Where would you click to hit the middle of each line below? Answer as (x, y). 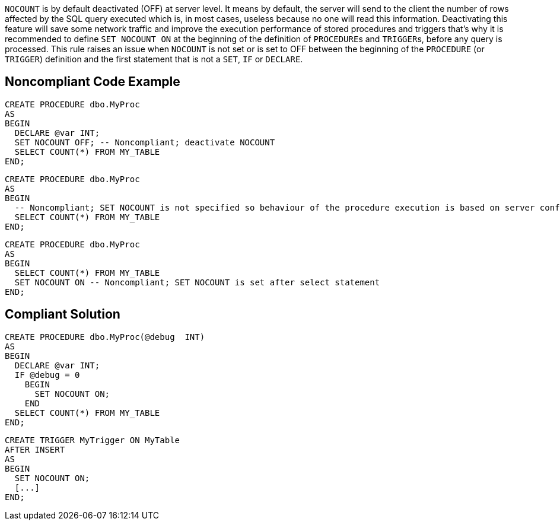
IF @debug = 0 (47, 375)
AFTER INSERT (35, 449)
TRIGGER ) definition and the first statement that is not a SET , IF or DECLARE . (154, 59)
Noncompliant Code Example (93, 82)
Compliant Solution (63, 314)
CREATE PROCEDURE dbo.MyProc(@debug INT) (105, 337)
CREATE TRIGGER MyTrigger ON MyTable (93, 440)
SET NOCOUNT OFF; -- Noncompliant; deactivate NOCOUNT (145, 142)
